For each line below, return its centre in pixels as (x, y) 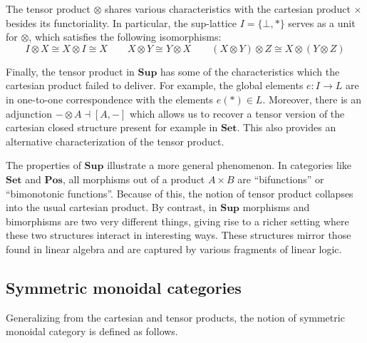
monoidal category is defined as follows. (92, 331)
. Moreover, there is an (312, 99)
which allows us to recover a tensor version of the (237, 113)
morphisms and (276, 207)
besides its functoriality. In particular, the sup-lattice (122, 22)
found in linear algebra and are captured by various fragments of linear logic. (174, 249)
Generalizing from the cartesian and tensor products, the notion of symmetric (175, 317)
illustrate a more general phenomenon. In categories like (229, 165)
